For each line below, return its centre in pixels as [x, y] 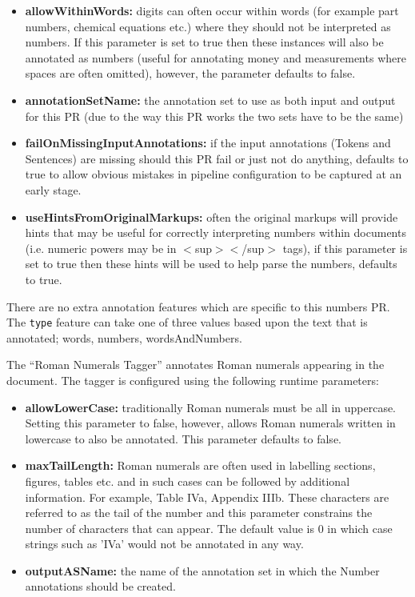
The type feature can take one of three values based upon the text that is [187, 322]
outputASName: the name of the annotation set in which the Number [202, 570]
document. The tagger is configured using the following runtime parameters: [193, 380]
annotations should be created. [100, 586]
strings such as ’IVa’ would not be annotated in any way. [164, 544]
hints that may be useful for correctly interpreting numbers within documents [215, 232]
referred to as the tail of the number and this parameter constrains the [199, 513]
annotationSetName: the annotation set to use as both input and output [210, 100]
